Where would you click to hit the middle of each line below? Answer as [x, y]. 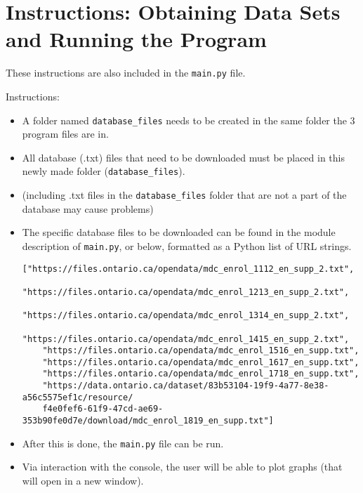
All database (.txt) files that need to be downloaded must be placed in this [183, 157]
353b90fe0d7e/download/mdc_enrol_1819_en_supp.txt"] [148, 421]
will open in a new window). [83, 480]
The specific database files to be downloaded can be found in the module [179, 232]
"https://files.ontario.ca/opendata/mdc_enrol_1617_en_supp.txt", [201, 362]
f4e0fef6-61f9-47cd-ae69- [103, 409]
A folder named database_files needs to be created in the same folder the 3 [189, 120]
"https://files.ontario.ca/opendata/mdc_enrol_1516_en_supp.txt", [201, 351]
